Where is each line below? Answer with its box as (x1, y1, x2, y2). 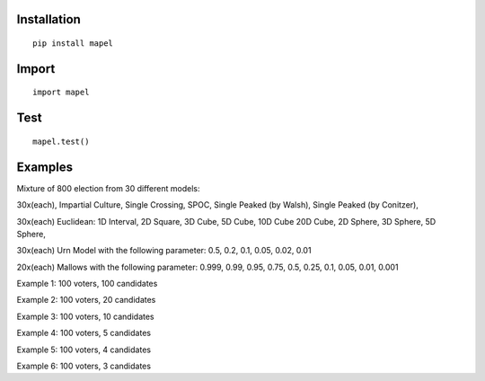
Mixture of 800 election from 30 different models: (16, 182, 200, 193)
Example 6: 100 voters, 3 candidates (16, 360, 152, 372)
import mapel (32, 87, 90, 98)
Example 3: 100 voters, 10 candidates (16, 311, 154, 322)
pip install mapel (32, 39, 114, 49)
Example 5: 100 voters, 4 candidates (16, 344, 152, 355)
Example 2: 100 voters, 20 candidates (16, 295, 156, 306)
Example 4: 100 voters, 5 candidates (16, 328, 152, 339)
